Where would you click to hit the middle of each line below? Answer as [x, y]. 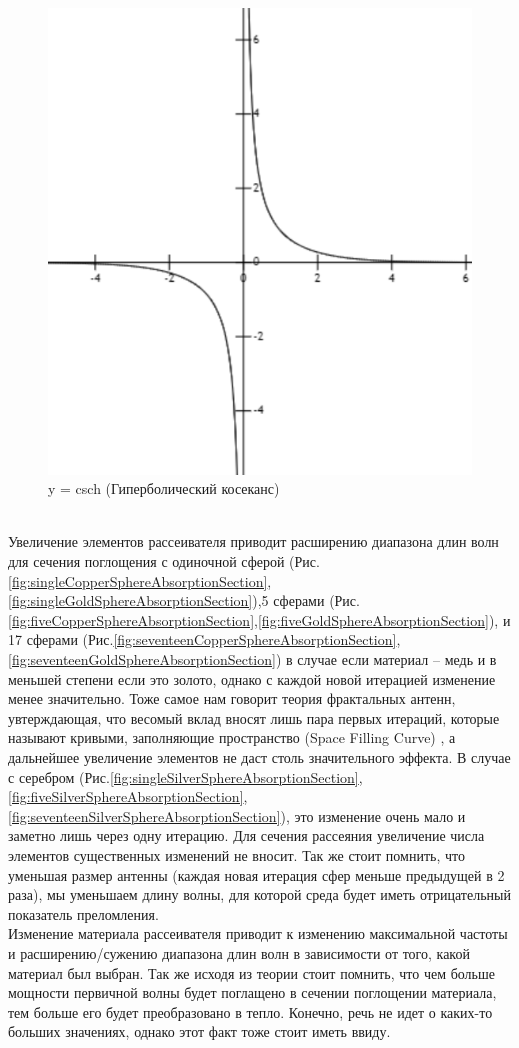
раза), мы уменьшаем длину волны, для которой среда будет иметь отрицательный [259, 894]
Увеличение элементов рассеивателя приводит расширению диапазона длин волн [253, 541]
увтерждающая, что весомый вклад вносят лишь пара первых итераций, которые [254, 717]
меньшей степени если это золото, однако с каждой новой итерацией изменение [252, 678]
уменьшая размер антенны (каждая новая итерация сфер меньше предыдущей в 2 [256, 874]
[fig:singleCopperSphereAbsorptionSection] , [140, 580]
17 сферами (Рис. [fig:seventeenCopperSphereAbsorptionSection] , [204, 639]
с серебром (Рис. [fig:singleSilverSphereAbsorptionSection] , [185, 776]
